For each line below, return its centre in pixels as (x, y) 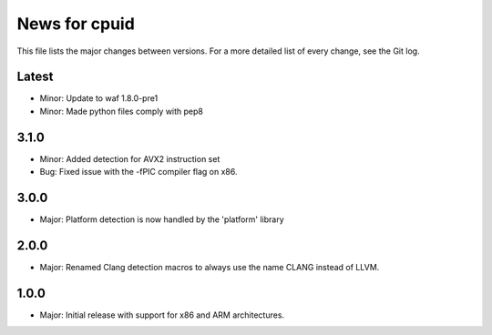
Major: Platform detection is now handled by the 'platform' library (162, 219)
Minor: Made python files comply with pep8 (122, 111)
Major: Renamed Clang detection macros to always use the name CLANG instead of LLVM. (210, 267)
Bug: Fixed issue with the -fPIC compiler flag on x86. (138, 172)
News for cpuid (76, 24)
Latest (35, 77)
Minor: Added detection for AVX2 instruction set (130, 158)
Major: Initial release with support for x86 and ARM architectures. (162, 315)
